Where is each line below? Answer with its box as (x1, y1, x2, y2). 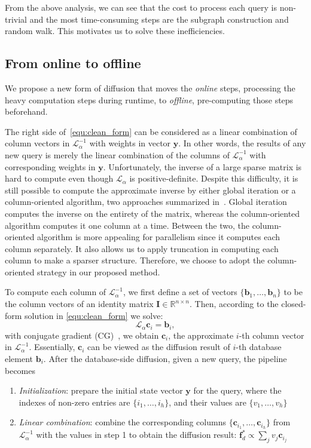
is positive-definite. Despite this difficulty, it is (129, 172, 298, 185)
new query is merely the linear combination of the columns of (5, 148, 230, 161)
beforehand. (5, 105, 48, 118)
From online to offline (5, 54, 141, 72)
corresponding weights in (5, 160, 96, 173)
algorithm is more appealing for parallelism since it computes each (37, 231, 280, 243)
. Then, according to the (189, 297, 279, 310)
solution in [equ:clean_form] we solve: (25, 309, 163, 321)
